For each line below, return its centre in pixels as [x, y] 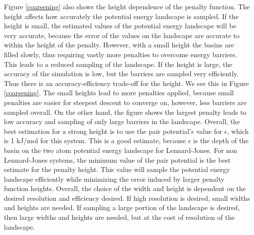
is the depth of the [221, 140]
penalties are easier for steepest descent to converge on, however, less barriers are [125, 102]
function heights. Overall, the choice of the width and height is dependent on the [125, 188]
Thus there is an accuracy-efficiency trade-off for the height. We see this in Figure [127, 83]
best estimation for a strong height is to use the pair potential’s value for [113, 131]
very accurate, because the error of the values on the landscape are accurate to [122, 35]
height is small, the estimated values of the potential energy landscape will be [120, 26]
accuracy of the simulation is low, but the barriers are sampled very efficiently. [121, 74]
